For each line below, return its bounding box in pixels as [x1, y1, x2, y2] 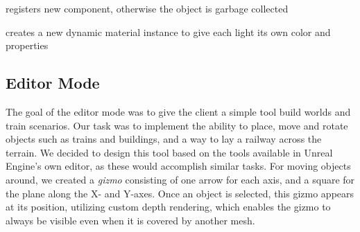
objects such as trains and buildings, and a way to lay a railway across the [6, 132, 322, 146]
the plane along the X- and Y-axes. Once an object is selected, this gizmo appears [6, 186, 354, 200]
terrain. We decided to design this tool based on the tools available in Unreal [6, 145, 333, 159]
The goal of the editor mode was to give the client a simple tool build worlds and [6, 104, 351, 118]
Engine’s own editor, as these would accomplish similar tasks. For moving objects [6, 159, 351, 173]
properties [6, 38, 49, 53]
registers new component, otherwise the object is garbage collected [6, 1, 289, 15]
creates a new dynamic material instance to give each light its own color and [6, 24, 331, 39]
